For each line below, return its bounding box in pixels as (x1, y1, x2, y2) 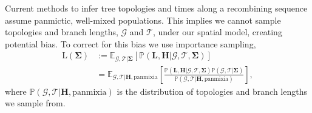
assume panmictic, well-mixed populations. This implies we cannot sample (5, 13, 281, 26)
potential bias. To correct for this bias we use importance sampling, (5, 37, 256, 50)
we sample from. (5, 97, 66, 109)
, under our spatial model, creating (152, 26, 282, 38)
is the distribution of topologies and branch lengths (117, 84, 307, 97)
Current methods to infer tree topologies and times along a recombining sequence (5, 2, 308, 14)
